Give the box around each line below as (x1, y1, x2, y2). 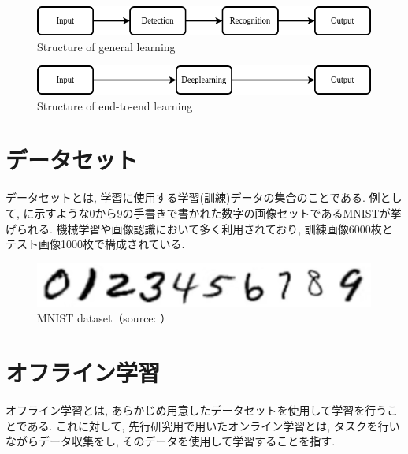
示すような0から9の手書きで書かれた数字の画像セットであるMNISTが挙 (34, 204, 402, 221)
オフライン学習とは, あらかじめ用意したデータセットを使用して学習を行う (6, 402, 388, 419)
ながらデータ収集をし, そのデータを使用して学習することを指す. (6, 433, 336, 449)
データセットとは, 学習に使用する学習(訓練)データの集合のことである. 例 (6, 189, 380, 206)
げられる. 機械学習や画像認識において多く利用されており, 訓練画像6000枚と (6, 220, 393, 236)
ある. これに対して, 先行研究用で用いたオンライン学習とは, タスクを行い (27, 417, 400, 434)
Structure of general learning (37, 38, 176, 54)
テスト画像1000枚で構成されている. (6, 236, 185, 252)
